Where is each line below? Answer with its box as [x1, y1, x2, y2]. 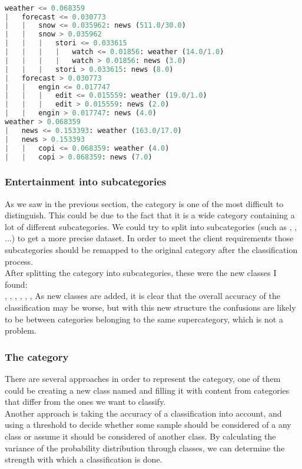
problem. [5, 324, 36, 337]
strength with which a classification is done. [5, 453, 162, 465]
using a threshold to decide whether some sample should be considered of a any [5, 418, 291, 431]
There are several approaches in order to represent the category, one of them [5, 372, 281, 384]
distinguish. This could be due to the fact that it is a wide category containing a [5, 209, 295, 221]
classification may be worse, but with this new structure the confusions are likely [5, 301, 296, 313]
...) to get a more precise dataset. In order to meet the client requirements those [5, 232, 294, 244]
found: [5, 278, 28, 290]
